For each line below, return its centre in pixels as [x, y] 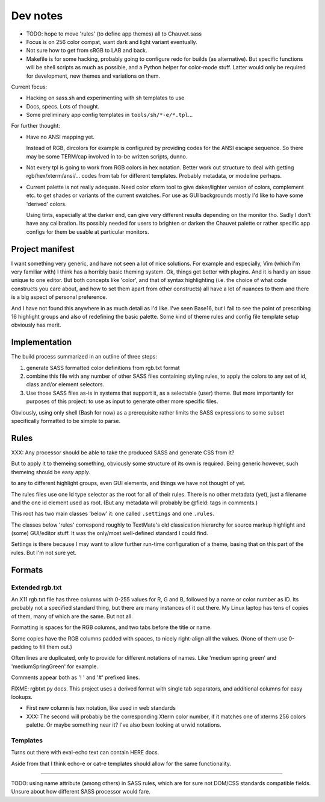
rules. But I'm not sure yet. [44, 553]
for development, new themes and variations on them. [93, 76]
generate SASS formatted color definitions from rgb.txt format [103, 368]
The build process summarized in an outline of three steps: [84, 357]
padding [21, 647]
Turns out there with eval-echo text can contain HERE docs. [85, 753]
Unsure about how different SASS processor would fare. [81, 792]
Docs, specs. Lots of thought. [63, 106]
